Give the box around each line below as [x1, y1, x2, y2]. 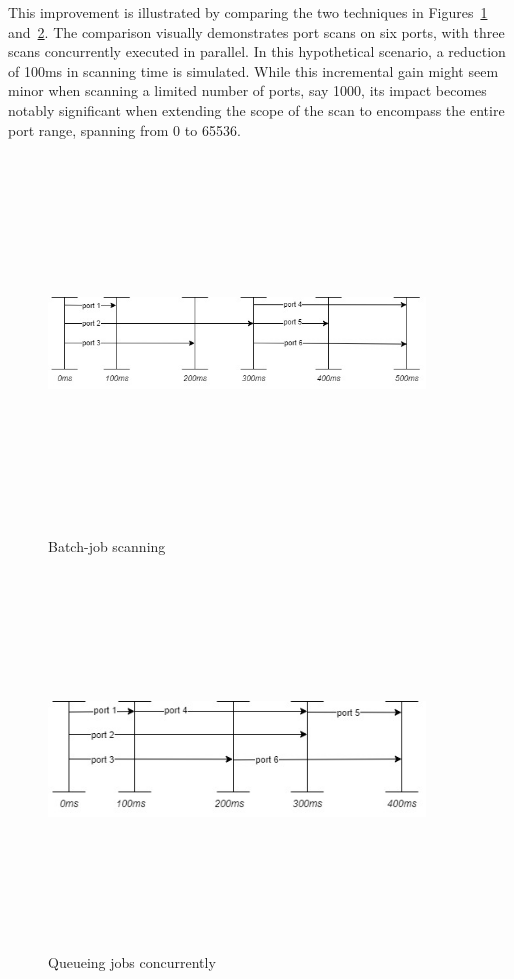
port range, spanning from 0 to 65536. [8, 119, 241, 140]
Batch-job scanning [48, 535, 166, 556]
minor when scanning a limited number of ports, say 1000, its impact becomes [8, 80, 487, 101]
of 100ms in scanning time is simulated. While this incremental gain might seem [8, 60, 499, 81]
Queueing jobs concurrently [48, 951, 216, 972]
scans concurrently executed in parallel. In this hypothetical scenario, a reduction [8, 41, 506, 62]
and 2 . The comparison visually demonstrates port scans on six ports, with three [8, 21, 505, 42]
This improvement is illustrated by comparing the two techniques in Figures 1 [8, 2, 488, 22]
